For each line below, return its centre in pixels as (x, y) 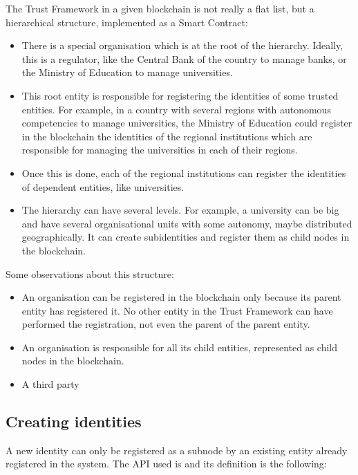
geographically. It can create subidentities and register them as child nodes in (186, 237)
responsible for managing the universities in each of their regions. (160, 150)
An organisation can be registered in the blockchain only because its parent (181, 297)
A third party (50, 384)
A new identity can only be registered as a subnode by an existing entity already (177, 450)
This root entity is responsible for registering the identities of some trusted (180, 95)
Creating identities (74, 421)
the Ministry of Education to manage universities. (127, 72)
